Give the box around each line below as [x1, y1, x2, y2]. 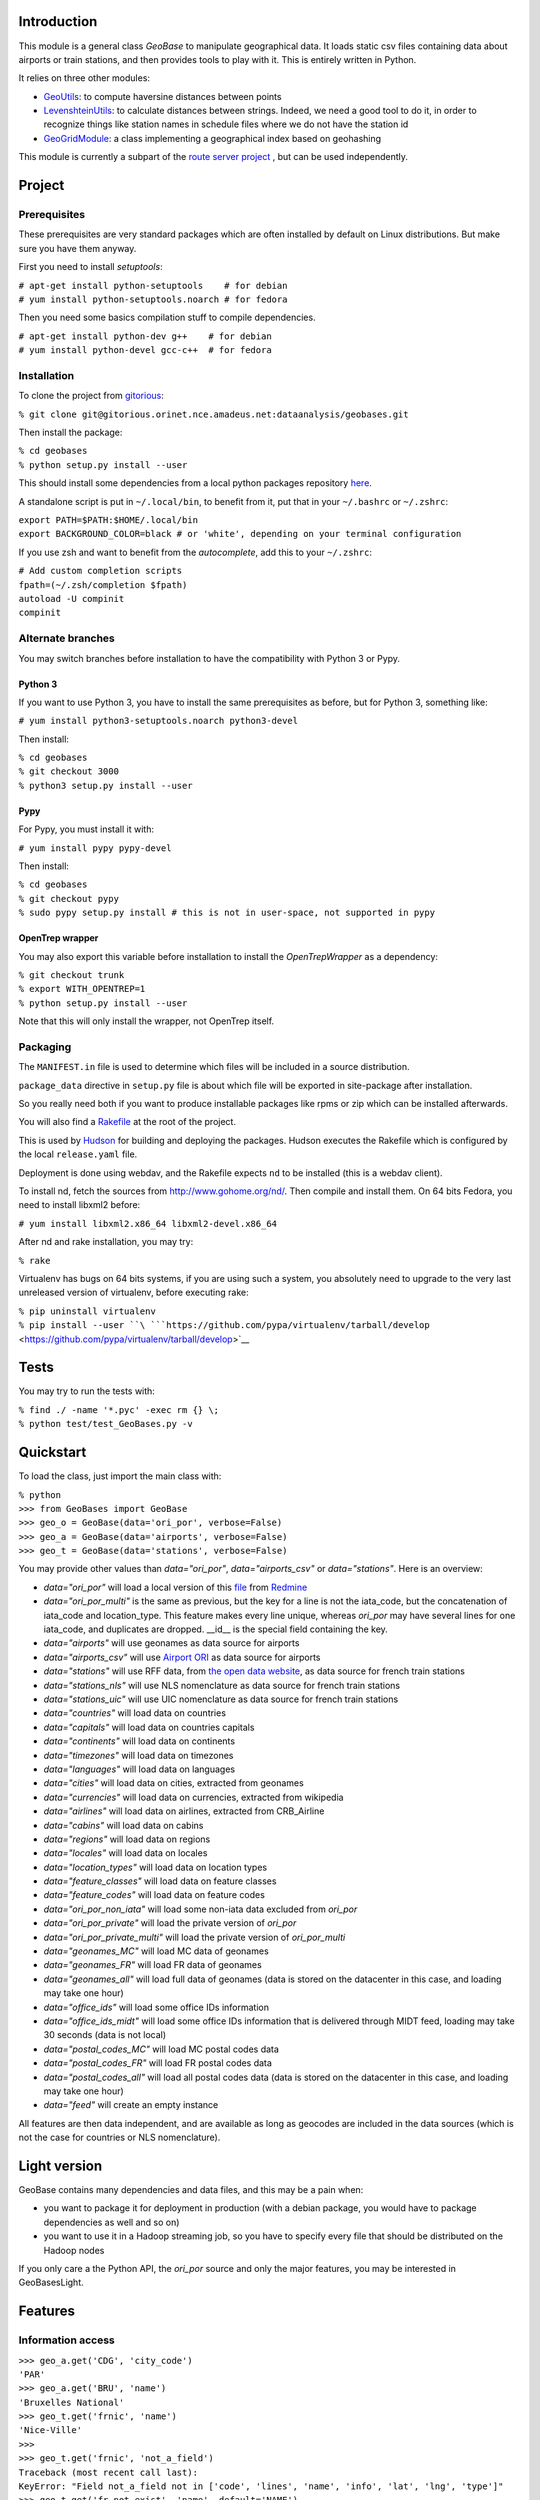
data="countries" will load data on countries [43, 1707, 227, 1719]
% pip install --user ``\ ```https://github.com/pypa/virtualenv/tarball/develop [18, 1320, 430, 1331]
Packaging [18, 1040, 72, 1054]
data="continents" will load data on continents [43, 1735, 235, 1747]
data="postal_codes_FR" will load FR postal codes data [43, 2057, 272, 2069]
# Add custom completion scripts [18, 565, 183, 577]
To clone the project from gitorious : [18, 390, 165, 402]
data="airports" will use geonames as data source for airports [43, 1637, 300, 1649]
